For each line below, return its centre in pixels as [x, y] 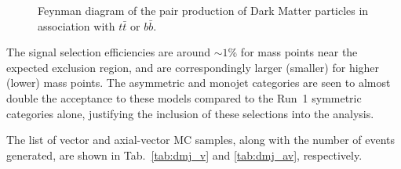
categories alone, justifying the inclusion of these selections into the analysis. [190, 113]
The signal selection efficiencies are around [109, 52]
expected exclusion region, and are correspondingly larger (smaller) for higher [193, 67]
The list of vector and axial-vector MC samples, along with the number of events [201, 140]
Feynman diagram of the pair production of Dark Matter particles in [203, 10]
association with [77, 25]
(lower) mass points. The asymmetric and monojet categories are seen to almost [199, 83]
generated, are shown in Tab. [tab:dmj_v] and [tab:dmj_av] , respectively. [184, 155]
